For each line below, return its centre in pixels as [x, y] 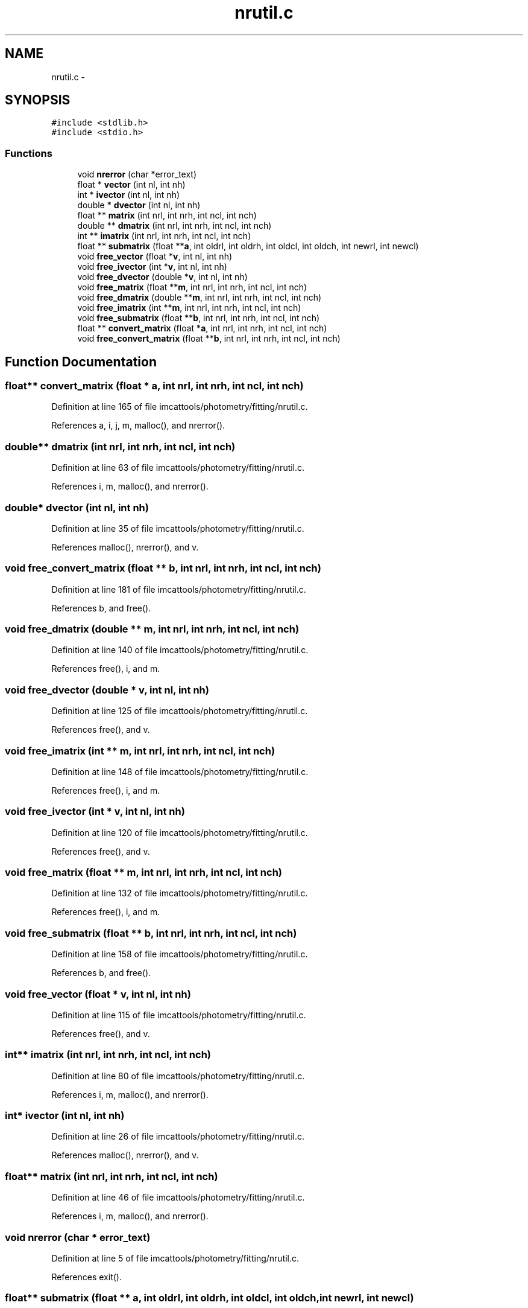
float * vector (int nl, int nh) [131, 185]
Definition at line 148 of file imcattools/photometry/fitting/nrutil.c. [180, 771]
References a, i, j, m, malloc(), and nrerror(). [138, 426]
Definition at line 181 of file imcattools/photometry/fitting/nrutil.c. [179, 589]
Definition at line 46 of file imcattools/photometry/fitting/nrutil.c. [178, 1198]
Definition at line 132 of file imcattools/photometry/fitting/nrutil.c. [180, 893]
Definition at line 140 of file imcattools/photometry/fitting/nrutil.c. [180, 650]
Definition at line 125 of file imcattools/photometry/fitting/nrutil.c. [180, 711]
